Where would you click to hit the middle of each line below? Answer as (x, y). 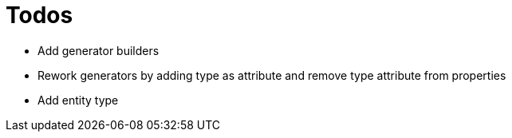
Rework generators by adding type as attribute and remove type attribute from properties (272, 75)
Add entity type (78, 100)
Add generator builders (98, 50)
